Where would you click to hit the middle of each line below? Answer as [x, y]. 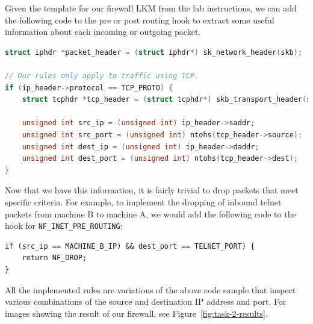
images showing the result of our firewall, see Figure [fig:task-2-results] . [136, 313]
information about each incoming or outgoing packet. [103, 32]
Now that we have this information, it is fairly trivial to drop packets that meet [152, 190]
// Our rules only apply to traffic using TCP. [102, 76]
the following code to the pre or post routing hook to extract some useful [140, 20]
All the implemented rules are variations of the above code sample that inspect [150, 289]
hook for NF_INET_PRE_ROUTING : [64, 226]
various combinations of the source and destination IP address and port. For [146, 301]
